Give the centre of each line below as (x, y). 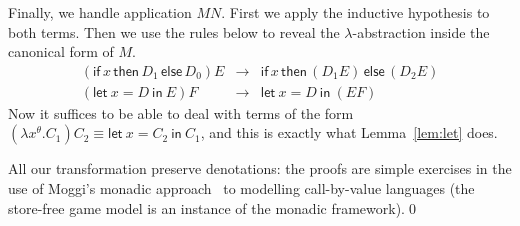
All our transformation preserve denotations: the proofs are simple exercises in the (260, 168)
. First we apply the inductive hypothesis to (355, 12)
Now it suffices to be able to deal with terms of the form (181, 112)
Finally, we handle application (100, 12)
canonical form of (61, 51)
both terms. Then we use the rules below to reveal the (174, 31)
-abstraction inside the (421, 31)
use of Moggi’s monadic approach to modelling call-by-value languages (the (241, 188)
